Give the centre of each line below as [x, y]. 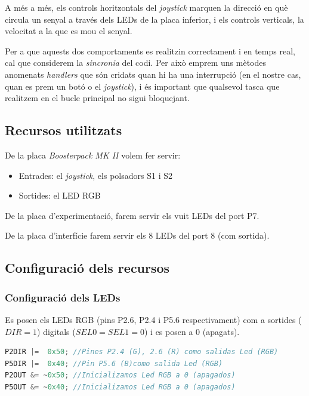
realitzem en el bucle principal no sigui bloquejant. [97, 98]
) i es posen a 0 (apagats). [192, 331]
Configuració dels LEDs [63, 297]
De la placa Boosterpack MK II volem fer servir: [93, 155]
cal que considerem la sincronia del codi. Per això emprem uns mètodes [136, 63]
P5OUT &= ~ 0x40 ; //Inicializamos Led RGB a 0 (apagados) [120, 387]
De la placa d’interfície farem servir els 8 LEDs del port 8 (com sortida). [137, 235]
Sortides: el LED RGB [60, 195]
